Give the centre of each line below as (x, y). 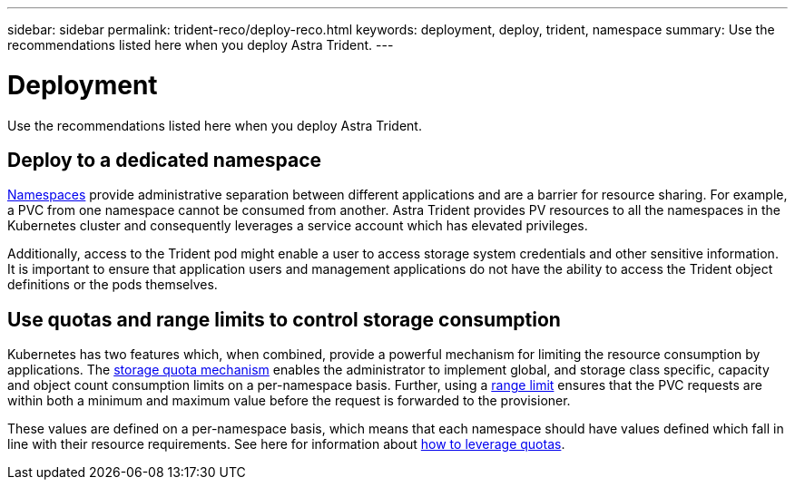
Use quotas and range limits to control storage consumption (284, 319)
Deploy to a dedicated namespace (165, 160)
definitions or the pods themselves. (113, 285)
